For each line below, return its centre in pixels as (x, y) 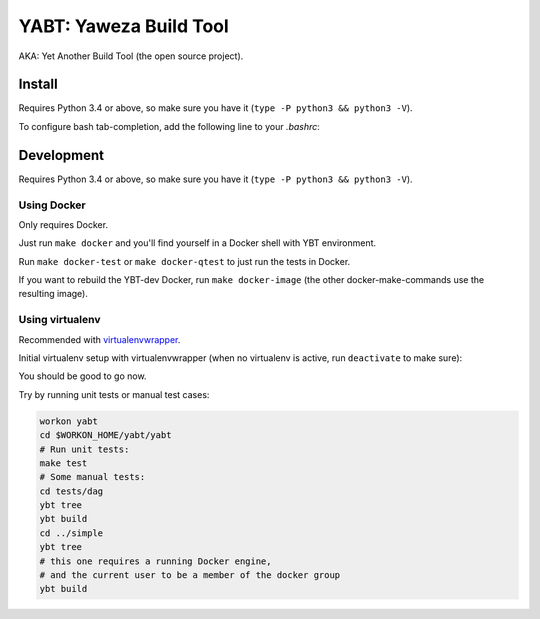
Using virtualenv (59, 320)
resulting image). (53, 294)
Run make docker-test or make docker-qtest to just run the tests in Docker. (184, 261)
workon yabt (69, 421)
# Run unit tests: (84, 449)
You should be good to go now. (82, 376)
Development (61, 155)
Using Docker (52, 205)
